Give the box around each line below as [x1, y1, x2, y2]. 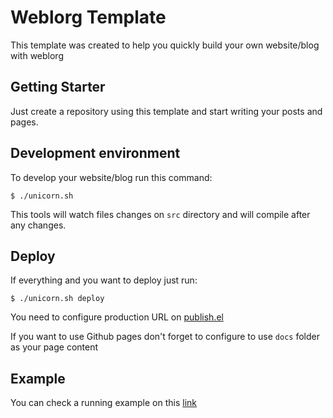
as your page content [10, 341, 99, 353]
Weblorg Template [10, 6, 167, 29]
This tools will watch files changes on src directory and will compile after [10, 208, 311, 220]
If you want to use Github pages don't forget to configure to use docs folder [10, 331, 320, 343]
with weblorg [10, 49, 64, 61]
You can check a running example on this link [10, 397, 197, 409]
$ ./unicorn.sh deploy [10, 294, 105, 304]
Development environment [10, 145, 181, 162]
